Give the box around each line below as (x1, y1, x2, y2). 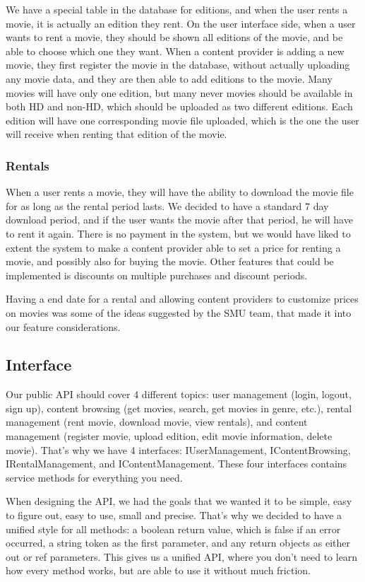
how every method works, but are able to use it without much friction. (6, 563, 311, 578)
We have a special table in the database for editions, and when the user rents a (6, 2, 348, 16)
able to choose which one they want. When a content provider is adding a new (6, 43, 345, 58)
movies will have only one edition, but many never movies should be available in (6, 85, 353, 100)
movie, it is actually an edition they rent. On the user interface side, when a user (6, 16, 356, 30)
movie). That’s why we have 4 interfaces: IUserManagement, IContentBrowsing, (6, 442, 351, 457)
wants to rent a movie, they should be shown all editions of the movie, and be (6, 30, 343, 45)
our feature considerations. (6, 319, 121, 334)
